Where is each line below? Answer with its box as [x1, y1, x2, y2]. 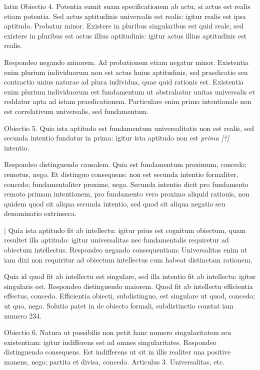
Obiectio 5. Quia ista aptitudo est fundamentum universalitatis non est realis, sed [4, 122, 254, 133]
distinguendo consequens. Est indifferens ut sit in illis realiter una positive [4, 346, 231, 357]
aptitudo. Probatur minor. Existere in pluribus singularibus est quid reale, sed [4, 20, 243, 31]
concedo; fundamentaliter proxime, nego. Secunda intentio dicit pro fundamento [4, 178, 248, 189]
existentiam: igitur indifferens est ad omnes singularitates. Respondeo [4, 336, 216, 347]
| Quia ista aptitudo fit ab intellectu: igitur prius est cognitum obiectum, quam [4, 224, 246, 235]
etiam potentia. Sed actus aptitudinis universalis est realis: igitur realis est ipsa [4, 10, 246, 21]
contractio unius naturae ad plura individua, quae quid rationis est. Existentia [4, 76, 244, 87]
